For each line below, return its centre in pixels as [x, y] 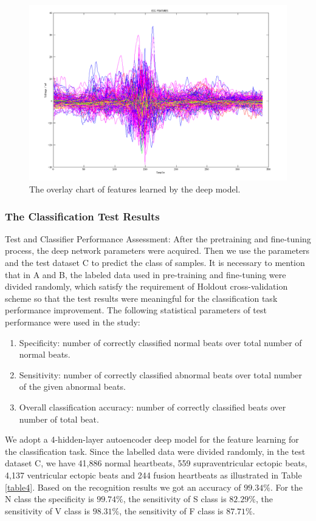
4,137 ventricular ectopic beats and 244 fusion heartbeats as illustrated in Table [153, 475]
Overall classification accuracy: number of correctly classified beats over [153, 407]
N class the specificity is [50, 499]
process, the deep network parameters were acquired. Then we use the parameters [157, 250]
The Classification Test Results [82, 216]
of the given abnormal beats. [72, 386]
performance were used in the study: [73, 322]
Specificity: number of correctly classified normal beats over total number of [160, 342]
